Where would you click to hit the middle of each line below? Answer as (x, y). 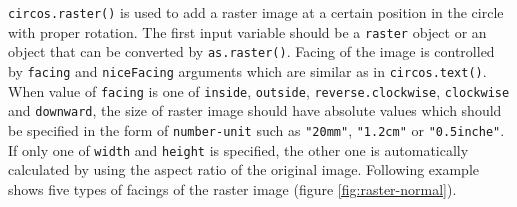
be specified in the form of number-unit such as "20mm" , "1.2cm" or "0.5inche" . (256, 129)
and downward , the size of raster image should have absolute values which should (255, 110)
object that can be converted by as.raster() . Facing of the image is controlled (251, 51)
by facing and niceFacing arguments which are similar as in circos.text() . (247, 70)
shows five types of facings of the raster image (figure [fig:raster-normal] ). (232, 188)
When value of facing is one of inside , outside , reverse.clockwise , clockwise (259, 90)
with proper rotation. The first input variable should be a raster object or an (247, 31)
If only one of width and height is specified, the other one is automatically (238, 149)
